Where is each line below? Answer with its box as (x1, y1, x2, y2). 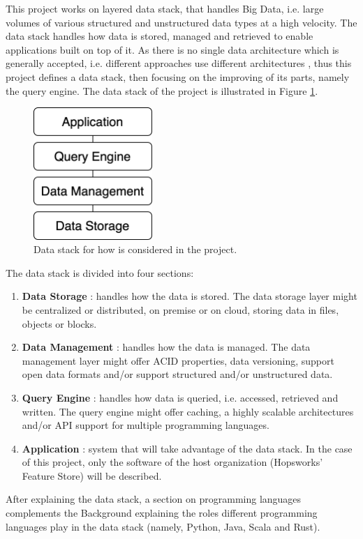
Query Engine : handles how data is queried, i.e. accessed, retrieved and (22, 390, 339, 404)
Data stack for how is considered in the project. (34, 242, 237, 257)
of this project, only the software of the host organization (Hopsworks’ (22, 455, 323, 469)
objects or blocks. (22, 316, 97, 331)
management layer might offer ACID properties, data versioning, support (22, 353, 334, 367)
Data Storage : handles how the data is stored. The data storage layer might (22, 289, 357, 303)
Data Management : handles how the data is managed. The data (22, 340, 311, 354)
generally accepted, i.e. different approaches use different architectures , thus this (6, 56, 352, 70)
